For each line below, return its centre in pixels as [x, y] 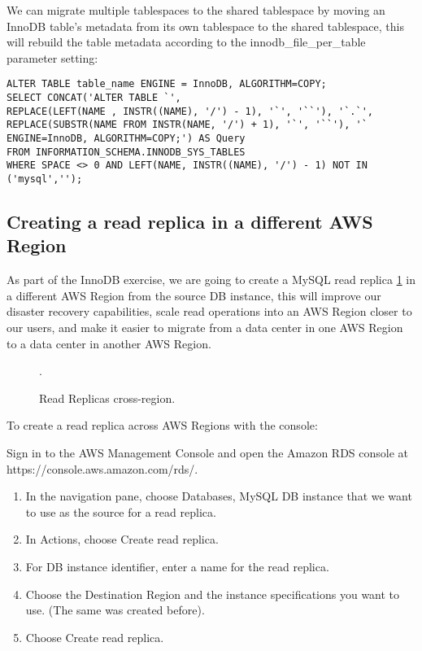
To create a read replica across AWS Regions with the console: [162, 425]
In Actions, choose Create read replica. [122, 539]
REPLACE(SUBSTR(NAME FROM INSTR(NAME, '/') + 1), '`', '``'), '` [187, 125]
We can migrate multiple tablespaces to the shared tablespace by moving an [196, 10]
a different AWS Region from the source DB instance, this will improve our [194, 295]
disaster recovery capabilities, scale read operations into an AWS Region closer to [209, 311]
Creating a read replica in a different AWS [190, 222]
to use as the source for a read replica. [121, 511]
